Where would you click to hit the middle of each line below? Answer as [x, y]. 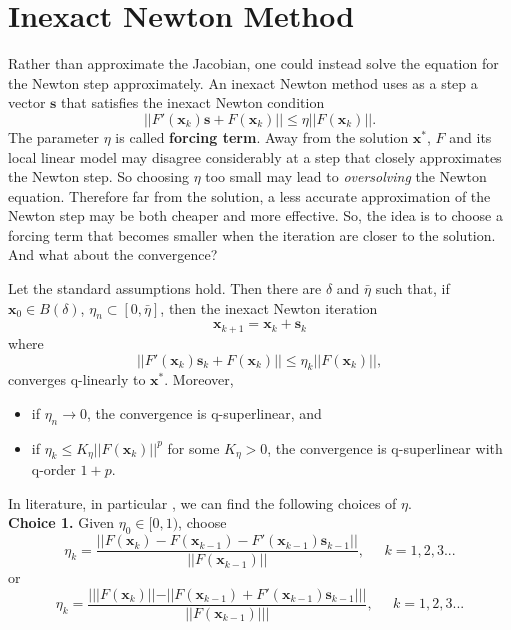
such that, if [412, 288]
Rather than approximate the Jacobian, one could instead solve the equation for [253, 63]
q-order [53, 469]
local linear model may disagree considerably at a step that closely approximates [255, 156]
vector [27, 102]
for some [193, 447]
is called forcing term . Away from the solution [262, 136]
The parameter [54, 136]
